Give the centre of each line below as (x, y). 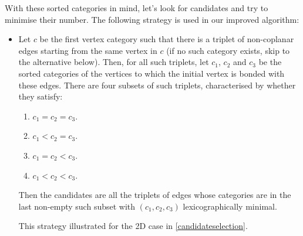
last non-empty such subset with (77, 206)
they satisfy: (41, 96)
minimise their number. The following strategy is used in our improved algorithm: (152, 19)
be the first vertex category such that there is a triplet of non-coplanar (167, 39)
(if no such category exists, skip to (228, 50)
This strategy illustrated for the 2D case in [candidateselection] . (133, 226)
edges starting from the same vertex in (88, 50)
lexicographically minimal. (230, 206)
